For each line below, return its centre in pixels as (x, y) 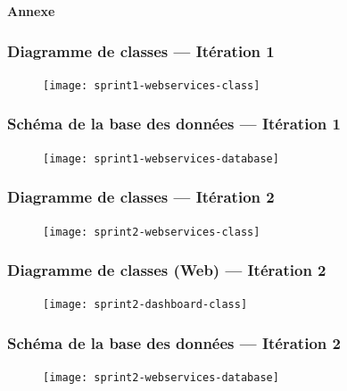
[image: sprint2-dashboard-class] (145, 305)
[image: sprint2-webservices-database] (161, 378)
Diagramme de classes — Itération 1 (141, 50)
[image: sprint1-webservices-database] (161, 158)
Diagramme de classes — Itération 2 (141, 197)
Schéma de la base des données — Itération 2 (174, 343)
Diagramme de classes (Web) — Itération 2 (167, 270)
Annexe (31, 11)
